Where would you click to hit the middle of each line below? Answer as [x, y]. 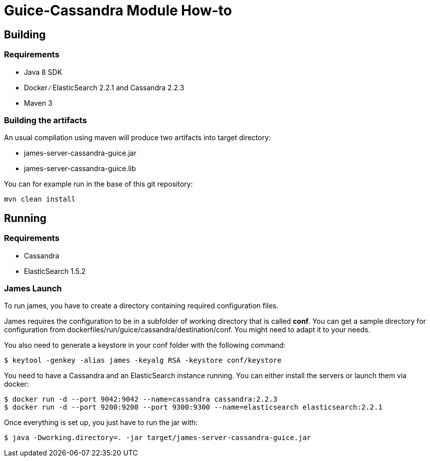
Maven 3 [38, 103]
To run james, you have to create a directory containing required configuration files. [141, 306]
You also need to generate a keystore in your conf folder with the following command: [145, 345]
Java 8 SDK [43, 72]
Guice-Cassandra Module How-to [118, 10]
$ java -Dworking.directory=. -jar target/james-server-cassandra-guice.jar [158, 438]
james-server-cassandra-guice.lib [80, 169]
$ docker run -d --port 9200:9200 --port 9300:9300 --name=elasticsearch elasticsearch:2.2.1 [193, 407]
